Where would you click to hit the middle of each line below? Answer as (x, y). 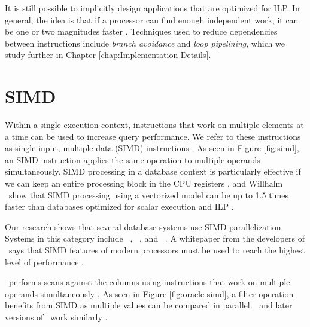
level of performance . (44, 262)
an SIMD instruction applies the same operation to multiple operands (133, 159)
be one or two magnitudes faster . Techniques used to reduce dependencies (141, 31)
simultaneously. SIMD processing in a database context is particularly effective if (153, 171)
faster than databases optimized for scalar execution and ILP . (119, 207)
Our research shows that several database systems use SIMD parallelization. (144, 226)
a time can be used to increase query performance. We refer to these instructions (153, 136)
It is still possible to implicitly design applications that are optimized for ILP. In (152, 8)
